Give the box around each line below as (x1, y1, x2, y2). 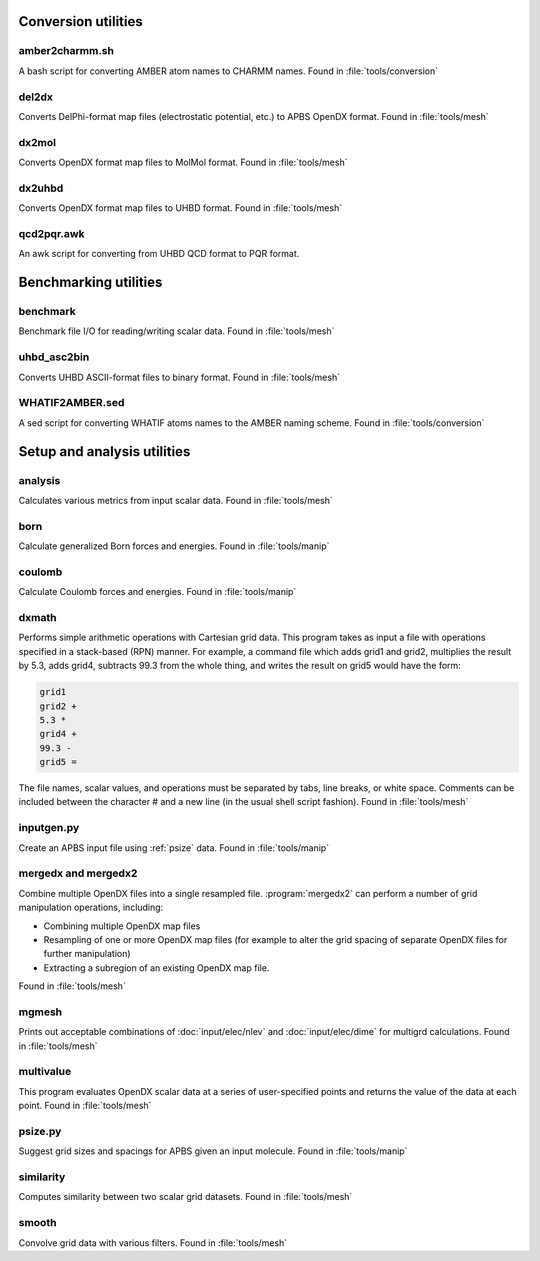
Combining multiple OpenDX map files (43, 920, 201, 932)
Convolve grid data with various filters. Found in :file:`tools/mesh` (18, 1236, 288, 1249)
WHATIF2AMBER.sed (18, 396, 125, 410)
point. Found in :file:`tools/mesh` (18, 1100, 152, 1112)
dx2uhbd (18, 181, 64, 195)
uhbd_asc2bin (18, 350, 90, 364)
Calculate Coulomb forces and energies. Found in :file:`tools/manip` (18, 586, 297, 598)
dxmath (18, 610, 57, 624)
